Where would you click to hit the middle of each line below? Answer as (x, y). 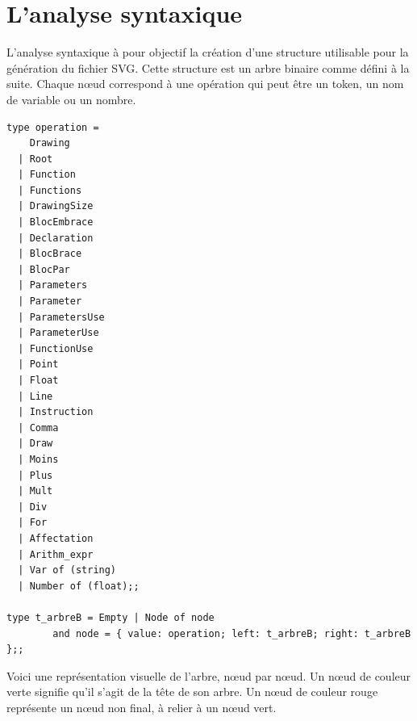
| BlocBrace (50, 254)
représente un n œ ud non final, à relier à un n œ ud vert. (142, 707)
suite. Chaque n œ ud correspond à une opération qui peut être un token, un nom (205, 84)
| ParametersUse (61, 317)
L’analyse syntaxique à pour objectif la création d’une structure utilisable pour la (208, 52)
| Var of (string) (67, 570)
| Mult (35, 491)
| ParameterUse (58, 333)
